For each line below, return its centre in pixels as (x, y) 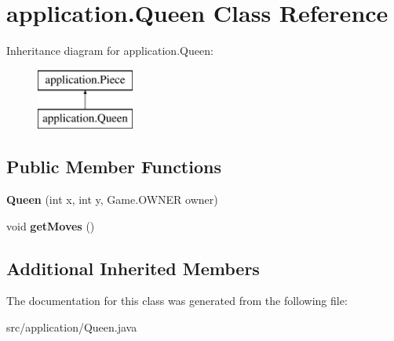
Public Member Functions (114, 167)
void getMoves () (51, 225)
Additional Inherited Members (133, 268)
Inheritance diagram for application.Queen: (110, 51)
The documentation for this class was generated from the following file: (177, 301)
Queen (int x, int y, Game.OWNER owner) (112, 200)
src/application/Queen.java (72, 327)
